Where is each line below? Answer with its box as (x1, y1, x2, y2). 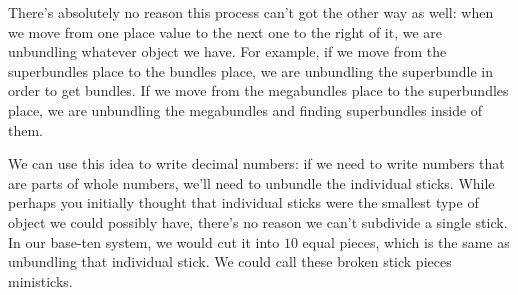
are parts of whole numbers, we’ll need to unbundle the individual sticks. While (8, 172, 495, 193)
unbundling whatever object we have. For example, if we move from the (8, 41, 447, 62)
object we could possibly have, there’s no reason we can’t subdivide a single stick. (8, 211, 508, 232)
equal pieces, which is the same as (302, 231, 510, 252)
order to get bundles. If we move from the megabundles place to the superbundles (8, 80, 509, 101)
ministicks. (8, 270, 73, 291)
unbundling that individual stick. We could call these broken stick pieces (8, 251, 452, 272)
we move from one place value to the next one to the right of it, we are (8, 21, 443, 42)
